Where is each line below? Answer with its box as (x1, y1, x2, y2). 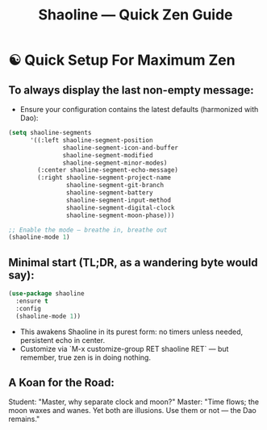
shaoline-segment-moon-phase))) (65, 211, 175, 219)
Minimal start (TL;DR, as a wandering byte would (8, 256, 258, 269)
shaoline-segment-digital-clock (65, 203, 175, 211)
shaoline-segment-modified (62, 151, 153, 159)
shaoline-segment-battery (65, 189, 153, 197)
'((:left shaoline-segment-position (29, 136, 153, 144)
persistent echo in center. (19, 335, 106, 344)
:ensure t (15, 297, 48, 305)
